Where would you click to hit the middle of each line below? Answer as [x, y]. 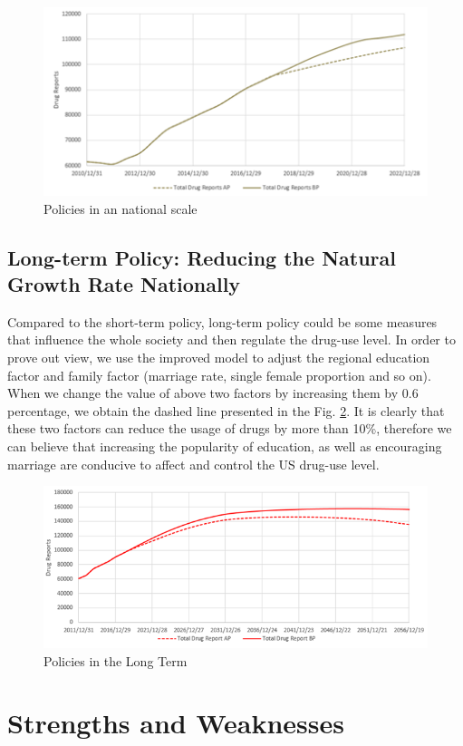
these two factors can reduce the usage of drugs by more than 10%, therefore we [230, 428]
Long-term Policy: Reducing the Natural [202, 257]
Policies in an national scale [121, 208]
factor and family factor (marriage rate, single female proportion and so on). [219, 375]
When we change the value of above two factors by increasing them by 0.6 [213, 393]
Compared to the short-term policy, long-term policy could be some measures [222, 321]
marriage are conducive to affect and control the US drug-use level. [193, 464]
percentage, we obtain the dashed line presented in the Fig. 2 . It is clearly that [226, 410]
